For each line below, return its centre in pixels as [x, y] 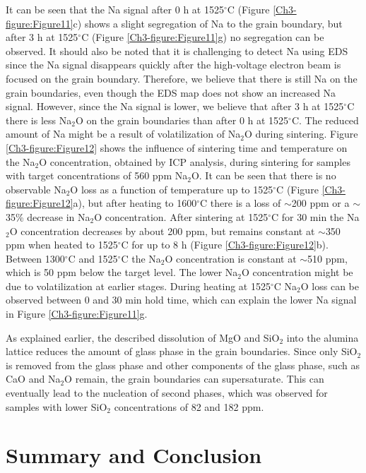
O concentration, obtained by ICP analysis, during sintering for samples [195, 161]
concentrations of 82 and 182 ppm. [189, 406]
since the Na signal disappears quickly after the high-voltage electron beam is [173, 65]
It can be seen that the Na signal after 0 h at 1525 [115, 9]
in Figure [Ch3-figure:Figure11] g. [77, 314]
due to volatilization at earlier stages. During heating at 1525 [138, 286]
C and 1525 [93, 258]
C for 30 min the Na [315, 216]
